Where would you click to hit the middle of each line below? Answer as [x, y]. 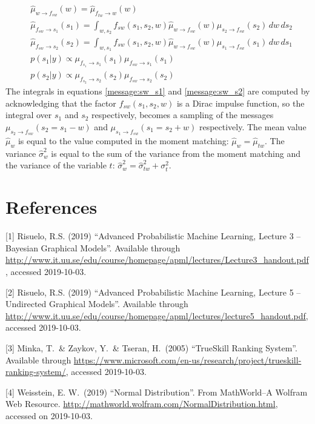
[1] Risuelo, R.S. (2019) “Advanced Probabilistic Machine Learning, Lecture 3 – [153, 236]
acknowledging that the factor [61, 103]
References [51, 207]
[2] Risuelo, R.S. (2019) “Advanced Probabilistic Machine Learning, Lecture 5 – [153, 292]
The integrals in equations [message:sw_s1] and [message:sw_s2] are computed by [158, 91]
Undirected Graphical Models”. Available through [97, 304]
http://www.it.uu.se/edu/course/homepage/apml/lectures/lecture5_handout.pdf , [157, 315]
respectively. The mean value [253, 126]
